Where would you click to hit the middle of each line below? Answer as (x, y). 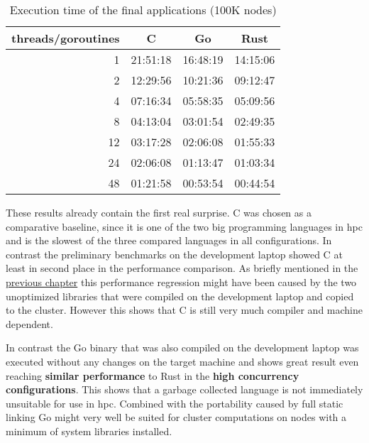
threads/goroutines (66, 38)
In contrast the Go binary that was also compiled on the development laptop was (182, 348)
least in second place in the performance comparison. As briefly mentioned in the (182, 268)
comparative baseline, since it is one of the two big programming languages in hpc (184, 226)
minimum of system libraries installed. (89, 431)
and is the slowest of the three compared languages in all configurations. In (169, 240)
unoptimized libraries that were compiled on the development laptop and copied (180, 296)
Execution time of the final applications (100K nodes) (143, 10)
